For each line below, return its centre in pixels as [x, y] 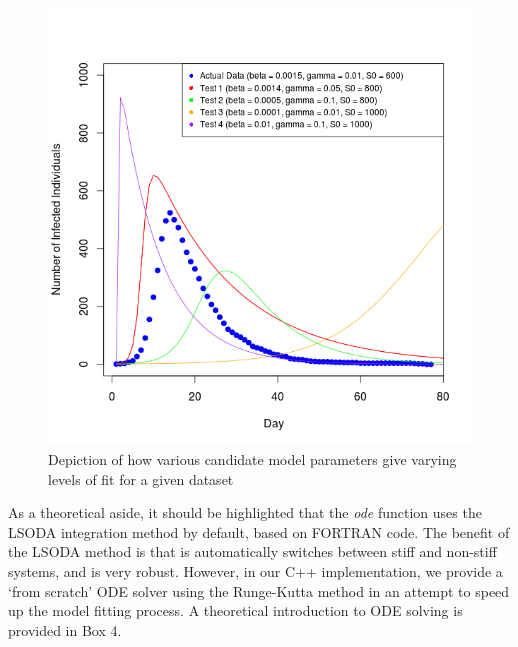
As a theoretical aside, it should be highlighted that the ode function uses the [245, 512]
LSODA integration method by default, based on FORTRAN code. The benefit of [259, 531]
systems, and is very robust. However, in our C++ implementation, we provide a [255, 570]
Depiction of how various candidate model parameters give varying [252, 459]
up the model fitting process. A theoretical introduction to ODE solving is [235, 610]
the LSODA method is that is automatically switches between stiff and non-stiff [252, 551]
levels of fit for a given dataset [141, 478]
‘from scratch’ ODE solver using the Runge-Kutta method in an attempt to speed [259, 590]
